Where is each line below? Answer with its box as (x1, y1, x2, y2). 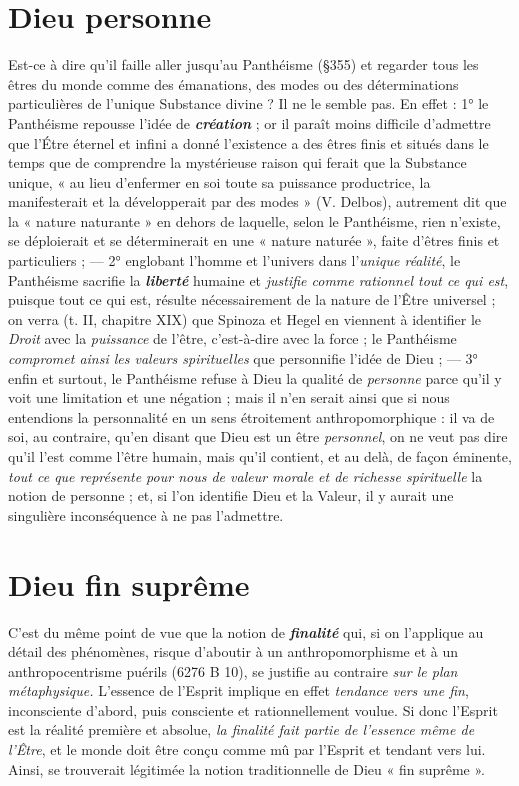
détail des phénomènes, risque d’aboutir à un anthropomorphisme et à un (8, 641, 459, 662)
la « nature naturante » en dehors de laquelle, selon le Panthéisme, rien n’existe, (8, 210, 501, 231)
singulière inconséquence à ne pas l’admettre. (8, 504, 284, 525)
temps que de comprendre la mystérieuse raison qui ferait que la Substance (8, 152, 467, 173)
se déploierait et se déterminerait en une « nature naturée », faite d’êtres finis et (8, 230, 500, 251)
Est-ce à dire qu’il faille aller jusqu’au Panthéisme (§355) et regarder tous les (8, 54, 479, 75)
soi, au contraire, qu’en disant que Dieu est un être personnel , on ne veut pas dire (8, 426, 508, 447)
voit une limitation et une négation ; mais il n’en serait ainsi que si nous (8, 387, 450, 408)
